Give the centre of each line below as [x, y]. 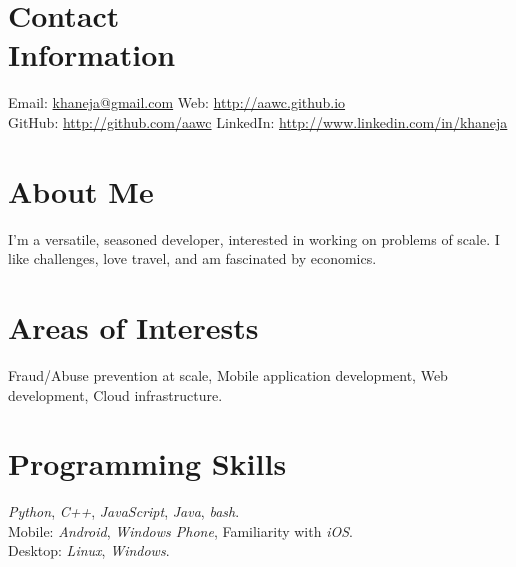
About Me [81, 190]
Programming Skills [147, 463]
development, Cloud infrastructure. [115, 394]
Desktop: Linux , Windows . [89, 550]
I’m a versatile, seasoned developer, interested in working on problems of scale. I [254, 238]
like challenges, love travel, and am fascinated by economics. [192, 258]
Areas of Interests [133, 327]
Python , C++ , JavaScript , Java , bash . [124, 511]
